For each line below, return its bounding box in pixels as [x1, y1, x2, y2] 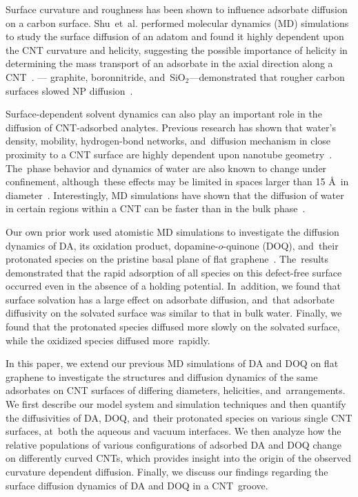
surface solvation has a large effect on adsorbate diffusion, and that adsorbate [6, 292, 335, 306]
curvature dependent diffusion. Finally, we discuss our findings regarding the [6, 465, 328, 478]
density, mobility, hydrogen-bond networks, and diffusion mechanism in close [6, 133, 331, 148]
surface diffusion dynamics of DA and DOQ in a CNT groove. [6, 478, 268, 492]
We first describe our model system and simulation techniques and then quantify [6, 397, 346, 411]
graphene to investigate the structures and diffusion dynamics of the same [6, 369, 318, 384]
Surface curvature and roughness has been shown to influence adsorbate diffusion [6, 2, 348, 16]
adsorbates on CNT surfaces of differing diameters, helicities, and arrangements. [6, 383, 346, 397]
